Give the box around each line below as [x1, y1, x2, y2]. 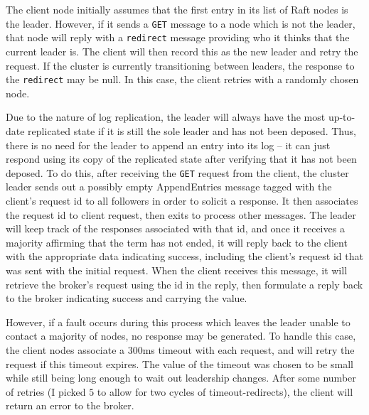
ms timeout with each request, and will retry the [142, 342, 355, 357]
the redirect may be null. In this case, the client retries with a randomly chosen [6, 72, 359, 87]
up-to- [328, 109, 355, 124]
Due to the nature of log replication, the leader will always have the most [6, 109, 326, 124]
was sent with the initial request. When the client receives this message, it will [6, 262, 348, 277]
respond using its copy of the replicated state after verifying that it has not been [6, 151, 357, 166]
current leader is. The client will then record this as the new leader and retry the [6, 43, 358, 58]
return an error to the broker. [6, 398, 134, 413]
